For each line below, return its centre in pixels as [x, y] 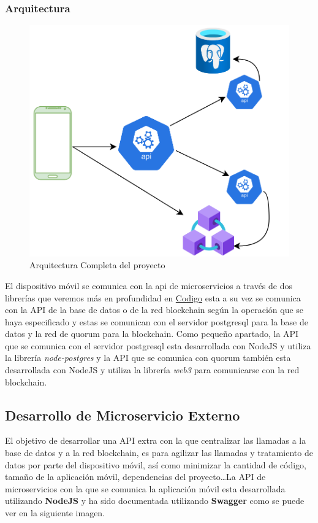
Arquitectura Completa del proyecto [97, 265]
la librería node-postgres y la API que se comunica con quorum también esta [148, 358]
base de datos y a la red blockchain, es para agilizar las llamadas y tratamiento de [159, 453]
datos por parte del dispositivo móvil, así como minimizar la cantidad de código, [156, 464]
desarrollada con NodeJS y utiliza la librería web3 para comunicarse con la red [152, 370]
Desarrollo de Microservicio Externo [123, 415]
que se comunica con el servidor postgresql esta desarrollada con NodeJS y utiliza [158, 345]
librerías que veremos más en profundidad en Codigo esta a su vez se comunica [153, 297]
